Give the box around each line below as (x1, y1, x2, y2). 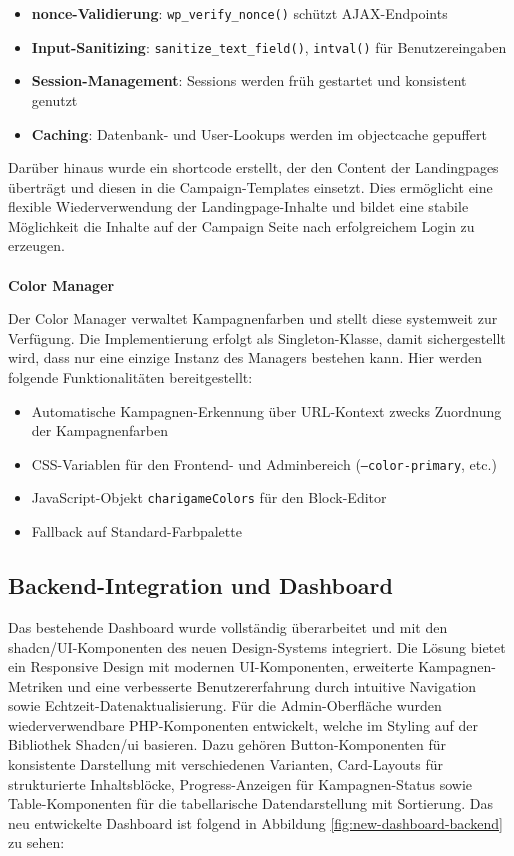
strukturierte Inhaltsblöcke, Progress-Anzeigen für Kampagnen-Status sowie (8, 773, 473, 794)
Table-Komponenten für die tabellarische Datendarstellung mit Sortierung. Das (8, 793, 494, 814)
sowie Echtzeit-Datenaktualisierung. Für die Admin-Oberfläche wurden (8, 695, 442, 716)
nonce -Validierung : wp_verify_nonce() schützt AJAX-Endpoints (31, 3, 448, 23)
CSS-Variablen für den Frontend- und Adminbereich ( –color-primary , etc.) (31, 453, 497, 474)
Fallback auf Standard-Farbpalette (31, 521, 242, 542)
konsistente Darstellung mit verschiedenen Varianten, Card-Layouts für (8, 754, 443, 775)
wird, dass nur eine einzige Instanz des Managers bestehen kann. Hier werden (8, 347, 482, 368)
